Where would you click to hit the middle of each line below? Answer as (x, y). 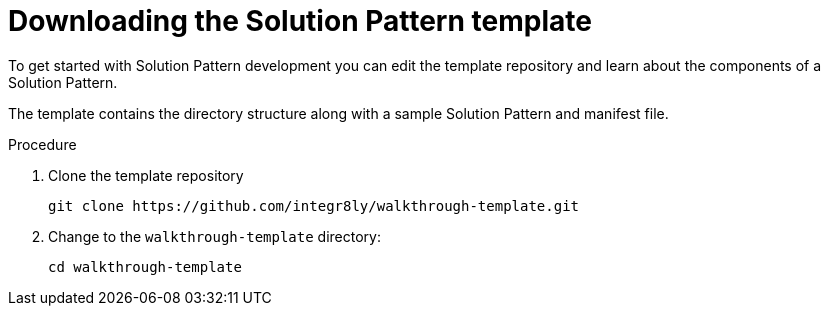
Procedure (42, 144)
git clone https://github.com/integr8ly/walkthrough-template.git (314, 205)
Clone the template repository (146, 175)
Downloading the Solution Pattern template (300, 21)
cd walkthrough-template (145, 266)
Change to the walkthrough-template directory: (214, 236)
